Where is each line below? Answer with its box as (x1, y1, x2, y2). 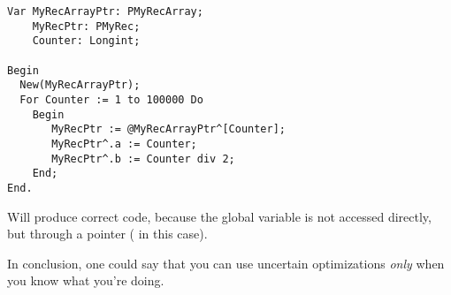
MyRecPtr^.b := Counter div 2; (51, 152, 235, 165)
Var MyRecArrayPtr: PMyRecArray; (7, 5, 203, 18)
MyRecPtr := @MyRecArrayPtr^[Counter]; (51, 123, 286, 136)
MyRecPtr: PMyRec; (32, 19, 141, 33)
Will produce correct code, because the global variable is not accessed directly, (7, 207, 432, 225)
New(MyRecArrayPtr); (19, 79, 141, 92)
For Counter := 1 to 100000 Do (19, 93, 203, 106)
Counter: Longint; (32, 34, 141, 48)
